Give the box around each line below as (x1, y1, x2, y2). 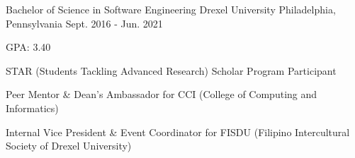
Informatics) (6, 100, 59, 115)
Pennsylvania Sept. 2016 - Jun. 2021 (6, 16, 163, 30)
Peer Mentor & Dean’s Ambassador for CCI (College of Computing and (6, 87, 317, 102)
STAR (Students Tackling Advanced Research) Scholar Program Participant (6, 63, 337, 78)
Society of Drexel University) (6, 138, 132, 153)
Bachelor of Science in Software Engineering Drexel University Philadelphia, (6, 2, 336, 16)
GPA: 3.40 (6, 39, 51, 54)
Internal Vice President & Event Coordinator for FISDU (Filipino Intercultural (6, 124, 350, 139)
